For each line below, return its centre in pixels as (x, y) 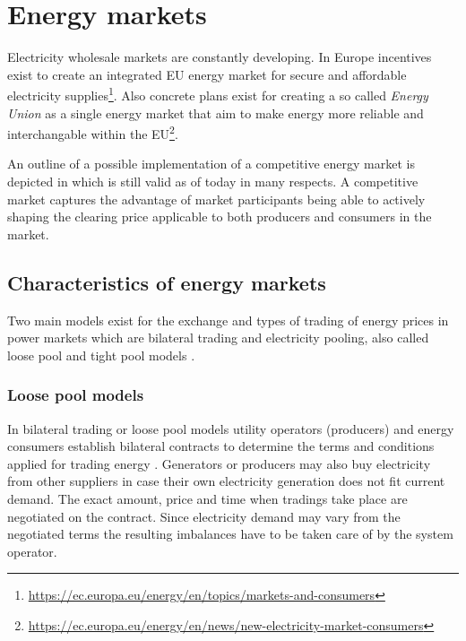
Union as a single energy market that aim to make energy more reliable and (216, 113)
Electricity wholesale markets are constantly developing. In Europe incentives (220, 57)
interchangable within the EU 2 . (93, 132)
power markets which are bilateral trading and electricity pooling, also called (218, 338)
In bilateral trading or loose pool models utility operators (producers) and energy (231, 428)
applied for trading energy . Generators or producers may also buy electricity (219, 463)
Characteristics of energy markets (167, 282)
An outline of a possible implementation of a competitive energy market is (211, 164)
